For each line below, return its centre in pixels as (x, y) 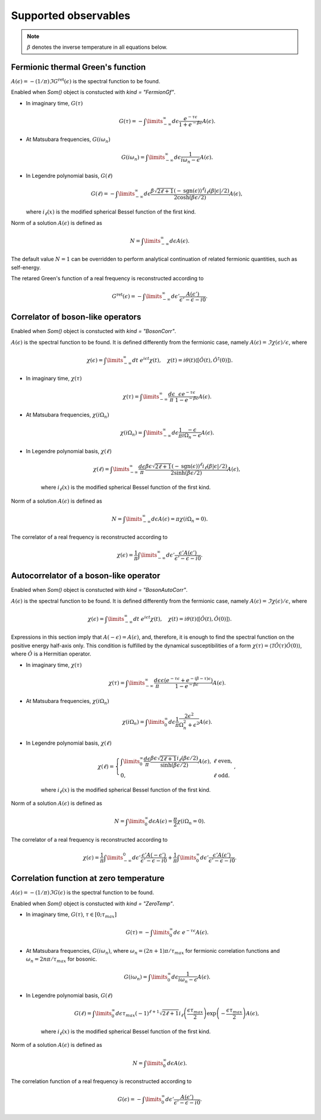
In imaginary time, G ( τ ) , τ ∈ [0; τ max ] (71, 915)
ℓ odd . (221, 776)
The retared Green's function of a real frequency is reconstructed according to (107, 278)
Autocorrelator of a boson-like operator (86, 576)
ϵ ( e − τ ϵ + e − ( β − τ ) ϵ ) (187, 680)
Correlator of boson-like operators (76, 317)
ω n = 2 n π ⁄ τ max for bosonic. (62, 959)
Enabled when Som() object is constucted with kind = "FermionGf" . (93, 92)
